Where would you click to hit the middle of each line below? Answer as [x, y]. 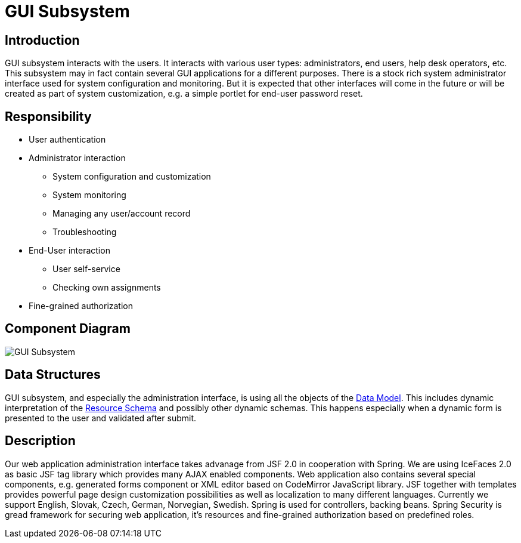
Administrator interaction [77, 158]
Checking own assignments [107, 288]
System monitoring [89, 195]
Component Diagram [68, 329]
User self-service [86, 269]
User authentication [67, 140]
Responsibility [48, 116]
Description [40, 441]
